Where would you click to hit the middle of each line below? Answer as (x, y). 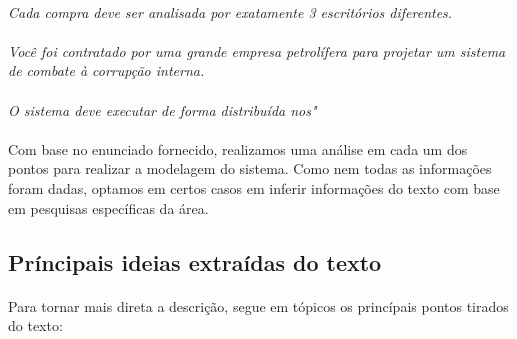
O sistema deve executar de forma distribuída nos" (162, 109)
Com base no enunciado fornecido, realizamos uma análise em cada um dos (238, 148)
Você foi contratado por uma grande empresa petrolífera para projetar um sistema (257, 50)
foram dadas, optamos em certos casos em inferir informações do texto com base (254, 187)
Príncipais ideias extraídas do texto (195, 261)
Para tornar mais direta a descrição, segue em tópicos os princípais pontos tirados (258, 305)
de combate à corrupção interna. (106, 70)
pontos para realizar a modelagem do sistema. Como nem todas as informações (250, 168)
